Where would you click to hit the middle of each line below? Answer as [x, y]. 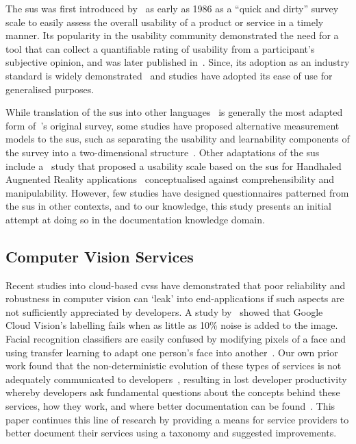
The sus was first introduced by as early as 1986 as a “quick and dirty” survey [172, 8]
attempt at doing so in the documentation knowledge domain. [135, 219]
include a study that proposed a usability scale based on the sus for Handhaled [174, 165]
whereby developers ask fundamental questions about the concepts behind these [173, 392]
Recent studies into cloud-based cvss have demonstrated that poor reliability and [176, 285]
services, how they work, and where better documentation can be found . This [170, 406]
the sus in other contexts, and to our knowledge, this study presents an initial [168, 206]
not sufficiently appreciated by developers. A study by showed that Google [164, 311]
